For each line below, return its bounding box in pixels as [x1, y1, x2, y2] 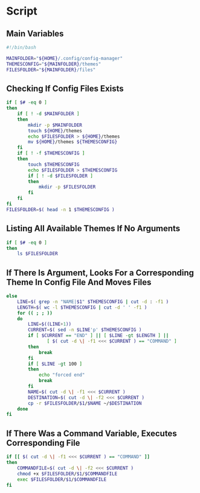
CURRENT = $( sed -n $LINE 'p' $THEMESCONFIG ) [28, 327, 142, 333]
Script [6, 4, 37, 18]
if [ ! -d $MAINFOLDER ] [17, 111, 80, 117]
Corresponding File [6, 438, 80, 448]
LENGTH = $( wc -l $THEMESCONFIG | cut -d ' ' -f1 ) [17, 304, 147, 310]
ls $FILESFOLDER [17, 250, 59, 257]
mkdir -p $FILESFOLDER [38, 184, 96, 190]
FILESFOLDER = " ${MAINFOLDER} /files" [6, 67, 96, 73]
